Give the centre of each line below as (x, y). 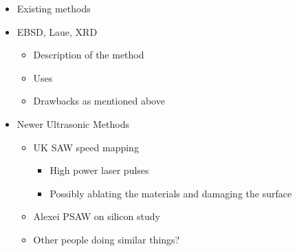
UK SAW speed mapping (86, 147)
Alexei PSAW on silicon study (97, 216)
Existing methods (54, 8)
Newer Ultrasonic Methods (73, 123)
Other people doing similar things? (107, 239)
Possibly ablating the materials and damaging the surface (171, 193)
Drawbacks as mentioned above (99, 101)
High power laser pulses (99, 170)
